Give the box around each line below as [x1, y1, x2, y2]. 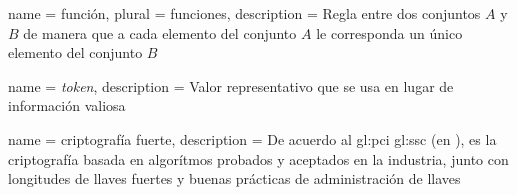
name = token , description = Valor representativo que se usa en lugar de [8, 75, 454, 96]
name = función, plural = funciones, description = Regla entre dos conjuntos [8, 3, 481, 23]
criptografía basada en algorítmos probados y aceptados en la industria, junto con [8, 148, 509, 169]
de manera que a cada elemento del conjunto [23, 22, 297, 43]
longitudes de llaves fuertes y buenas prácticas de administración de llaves [8, 168, 461, 189]
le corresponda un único [316, 22, 463, 43]
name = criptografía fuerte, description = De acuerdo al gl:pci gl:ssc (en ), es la [8, 128, 497, 149]
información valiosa [8, 95, 126, 116]
